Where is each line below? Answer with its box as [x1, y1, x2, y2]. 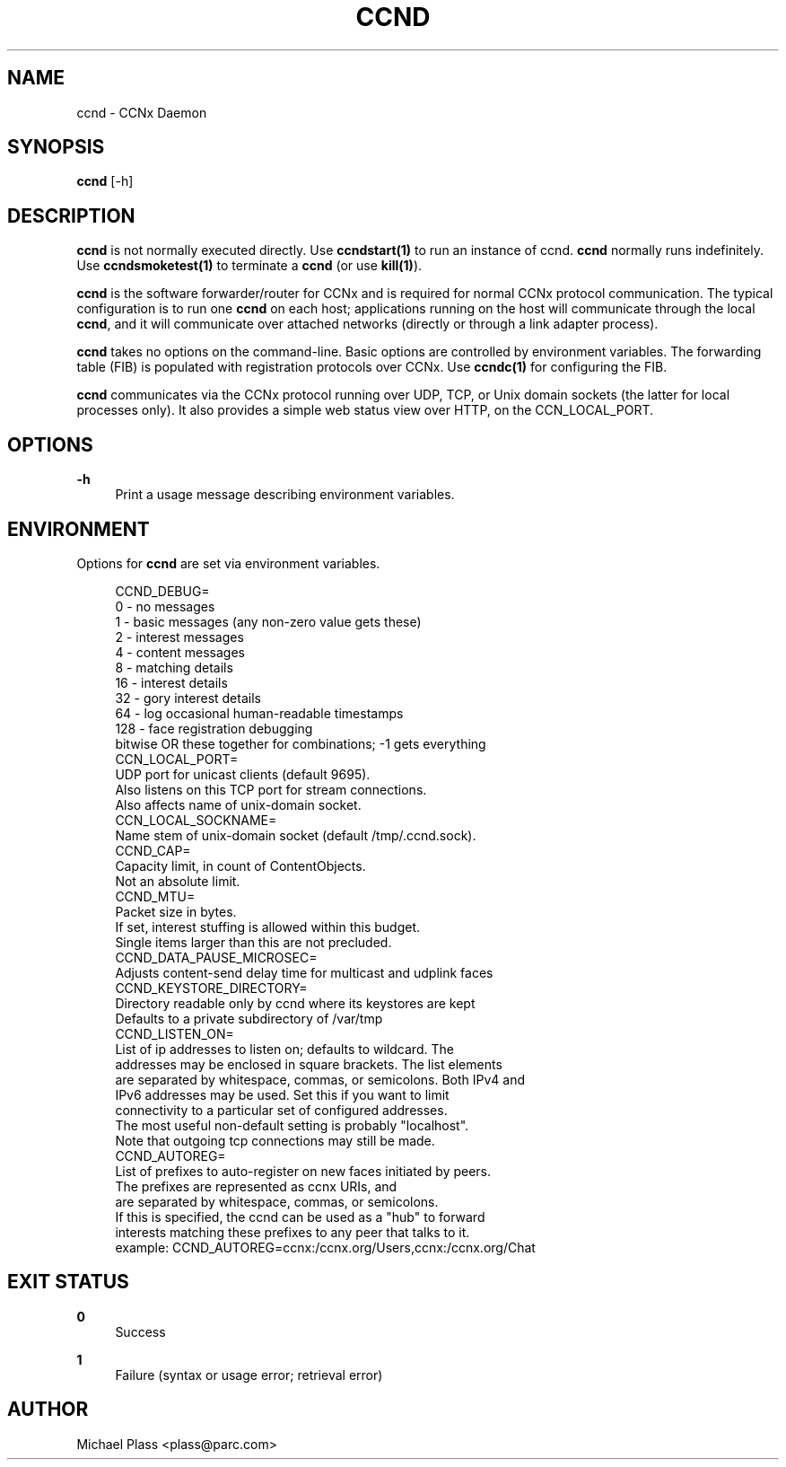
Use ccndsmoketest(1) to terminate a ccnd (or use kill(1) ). [76, 258, 423, 274]
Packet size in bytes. [115, 903, 237, 919]
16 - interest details [115, 674, 228, 690]
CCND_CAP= [115, 842, 191, 858]
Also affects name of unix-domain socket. [115, 796, 362, 813]
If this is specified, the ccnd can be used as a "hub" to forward [115, 1208, 485, 1225]
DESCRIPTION [7, 204, 135, 227]
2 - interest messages [115, 628, 244, 645]
